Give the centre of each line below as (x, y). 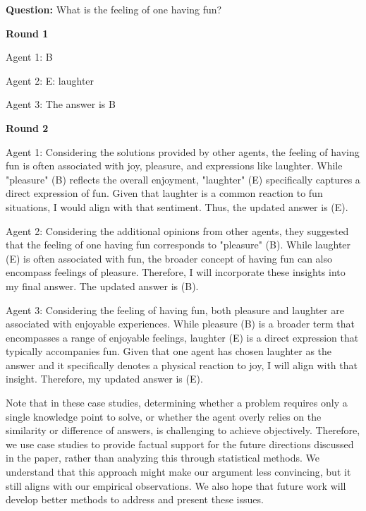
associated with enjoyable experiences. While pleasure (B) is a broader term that (181, 324)
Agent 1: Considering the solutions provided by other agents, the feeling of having (183, 151)
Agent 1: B (29, 57)
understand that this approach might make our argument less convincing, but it (178, 472)
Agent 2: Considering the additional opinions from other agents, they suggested (177, 230)
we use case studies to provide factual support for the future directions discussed (180, 444)
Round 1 (27, 33)
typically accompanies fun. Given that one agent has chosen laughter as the (169, 351)
